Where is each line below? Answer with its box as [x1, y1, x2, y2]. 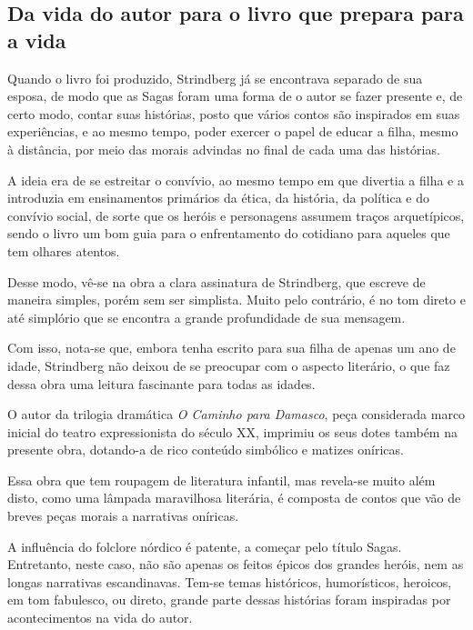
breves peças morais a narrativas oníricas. [7, 506, 239, 525]
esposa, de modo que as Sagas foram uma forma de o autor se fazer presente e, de [7, 86, 463, 105]
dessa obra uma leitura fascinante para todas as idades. [7, 374, 316, 393]
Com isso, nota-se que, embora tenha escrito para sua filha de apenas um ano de [7, 338, 456, 357]
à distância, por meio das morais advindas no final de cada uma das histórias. [7, 139, 440, 158]
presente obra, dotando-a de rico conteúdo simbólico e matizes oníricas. [7, 440, 404, 459]
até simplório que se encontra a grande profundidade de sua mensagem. [7, 307, 406, 326]
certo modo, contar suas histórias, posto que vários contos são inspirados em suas [7, 104, 460, 123]
